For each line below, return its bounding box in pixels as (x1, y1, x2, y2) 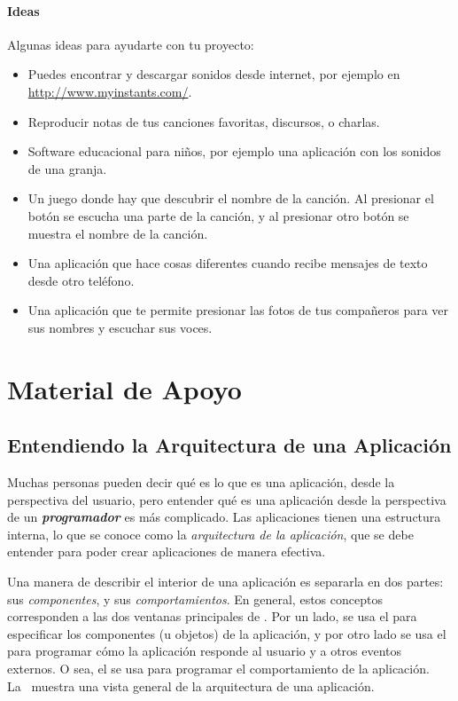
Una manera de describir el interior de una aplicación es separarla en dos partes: (7, 572, 444, 591)
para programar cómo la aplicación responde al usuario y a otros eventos (7, 642, 402, 660)
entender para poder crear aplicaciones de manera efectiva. (7, 542, 326, 561)
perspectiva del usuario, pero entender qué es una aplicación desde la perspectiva (7, 490, 446, 508)
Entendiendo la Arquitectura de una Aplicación (7, 431, 452, 459)
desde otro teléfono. (27, 271, 135, 289)
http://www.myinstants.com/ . (27, 82, 192, 100)
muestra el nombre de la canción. (27, 224, 208, 242)
